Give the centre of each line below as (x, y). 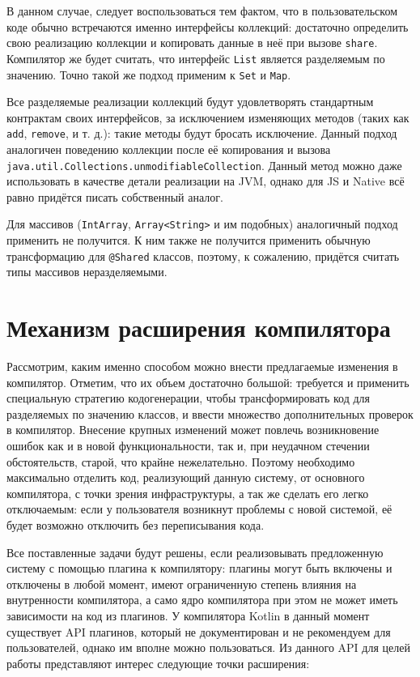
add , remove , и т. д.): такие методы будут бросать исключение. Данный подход (202, 133)
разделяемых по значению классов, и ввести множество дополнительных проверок (210, 413)
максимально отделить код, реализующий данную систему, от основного (186, 477)
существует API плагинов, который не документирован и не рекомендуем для (199, 631)
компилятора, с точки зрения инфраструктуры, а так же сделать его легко (188, 493)
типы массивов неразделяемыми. (87, 272)
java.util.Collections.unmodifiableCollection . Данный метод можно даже (204, 165)
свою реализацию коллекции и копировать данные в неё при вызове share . (192, 43)
